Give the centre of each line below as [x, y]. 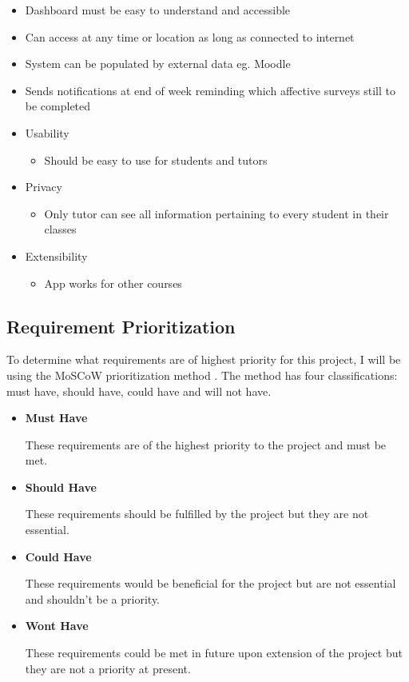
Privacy [44, 187]
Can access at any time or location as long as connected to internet [190, 36]
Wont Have [57, 626]
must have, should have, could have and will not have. [139, 391]
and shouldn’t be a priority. [93, 598]
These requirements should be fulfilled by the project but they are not [197, 514]
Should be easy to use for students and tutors [156, 160]
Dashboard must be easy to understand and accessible [158, 10]
